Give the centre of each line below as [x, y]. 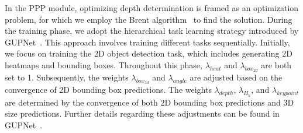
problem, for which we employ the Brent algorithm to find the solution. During [149, 19]
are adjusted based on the [236, 77]
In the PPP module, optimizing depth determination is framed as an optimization [152, 8]
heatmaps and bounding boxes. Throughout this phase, [104, 64]
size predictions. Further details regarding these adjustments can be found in [142, 113]
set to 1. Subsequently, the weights [67, 77]
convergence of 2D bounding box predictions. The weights [108, 90]
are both [276, 64]
